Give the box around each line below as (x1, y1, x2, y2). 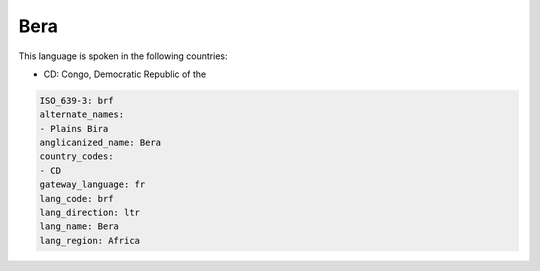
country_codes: (39, 151, 114, 162)
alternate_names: (39, 109, 125, 120)
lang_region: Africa (39, 235, 140, 246)
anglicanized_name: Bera (39, 137, 162, 149)
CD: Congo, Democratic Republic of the (43, 68, 207, 80)
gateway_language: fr (39, 179, 146, 190)
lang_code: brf (39, 193, 114, 204)
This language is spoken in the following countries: (18, 50, 228, 62)
